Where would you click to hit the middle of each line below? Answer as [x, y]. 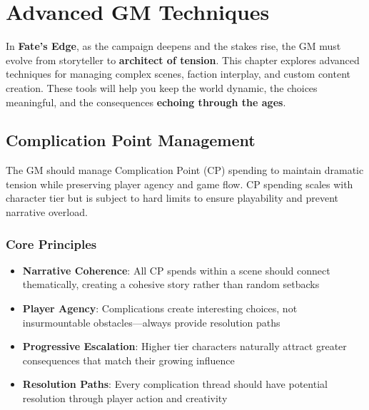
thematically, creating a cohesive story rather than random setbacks [171, 284]
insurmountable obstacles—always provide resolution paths [151, 322]
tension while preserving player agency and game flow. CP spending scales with [180, 184]
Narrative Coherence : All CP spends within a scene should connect [176, 270]
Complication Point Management [131, 140]
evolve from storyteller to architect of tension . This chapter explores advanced [183, 60]
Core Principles [51, 244]
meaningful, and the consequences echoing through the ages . [146, 102]
